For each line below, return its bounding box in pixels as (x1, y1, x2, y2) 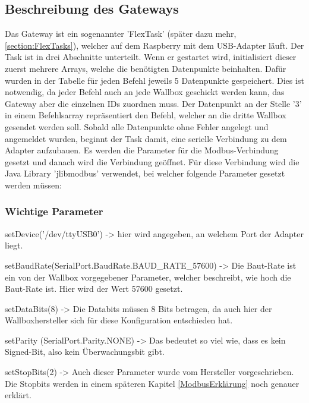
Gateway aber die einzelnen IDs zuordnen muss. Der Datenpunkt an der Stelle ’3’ (5, 97, 302, 109)
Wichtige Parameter (5, 204, 103, 219)
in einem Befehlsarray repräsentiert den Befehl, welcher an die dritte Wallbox (5, 109, 286, 121)
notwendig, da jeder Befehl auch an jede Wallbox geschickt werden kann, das (5, 86, 285, 98)
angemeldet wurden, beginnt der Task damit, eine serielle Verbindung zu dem (5, 132, 287, 144)
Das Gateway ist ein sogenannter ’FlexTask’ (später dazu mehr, (5, 27, 237, 40)
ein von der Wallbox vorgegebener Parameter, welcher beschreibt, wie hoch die (5, 270, 291, 283)
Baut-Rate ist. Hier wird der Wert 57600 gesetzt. (5, 282, 183, 295)
